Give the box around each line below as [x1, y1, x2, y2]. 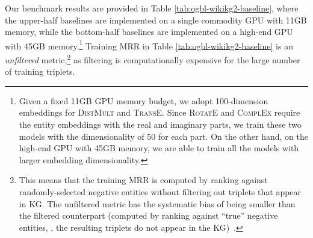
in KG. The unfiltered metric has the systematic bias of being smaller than [19, 197, 296, 210]
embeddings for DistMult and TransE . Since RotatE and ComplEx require [19, 106, 300, 119]
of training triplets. [5, 65, 75, 78]
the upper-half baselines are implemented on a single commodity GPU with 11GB [5, 13, 307, 26]
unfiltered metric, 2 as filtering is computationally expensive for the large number [5, 52, 300, 66]
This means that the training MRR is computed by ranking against [19, 174, 268, 186]
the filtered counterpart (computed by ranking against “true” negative [19, 209, 278, 222]
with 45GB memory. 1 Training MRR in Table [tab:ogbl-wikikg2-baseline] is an [5, 37, 293, 52]
